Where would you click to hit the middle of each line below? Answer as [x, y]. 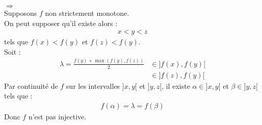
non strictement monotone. [87, 13]
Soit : [12, 51]
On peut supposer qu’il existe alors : [61, 23]
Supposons [21, 13]
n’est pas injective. [57, 116]
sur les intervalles [93, 85]
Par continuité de [31, 85]
